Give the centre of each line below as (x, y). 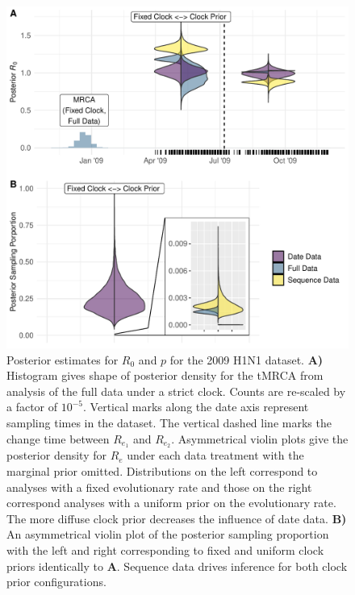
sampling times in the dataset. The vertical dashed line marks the (169, 422)
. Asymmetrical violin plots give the (260, 438)
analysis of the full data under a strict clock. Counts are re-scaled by (176, 391)
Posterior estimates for (63, 359)
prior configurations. (56, 582)
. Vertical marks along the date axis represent (196, 407)
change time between (58, 438)
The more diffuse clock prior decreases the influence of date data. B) (177, 518)
